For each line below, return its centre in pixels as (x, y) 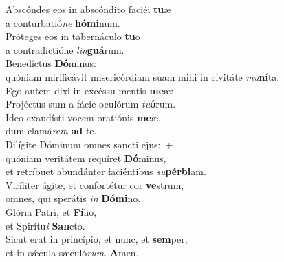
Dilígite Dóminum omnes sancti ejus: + (89, 144)
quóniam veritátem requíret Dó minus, (86, 158)
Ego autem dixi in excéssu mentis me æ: (90, 90)
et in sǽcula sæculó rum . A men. (72, 252)
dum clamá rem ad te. (51, 131)
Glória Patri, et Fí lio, (51, 211)
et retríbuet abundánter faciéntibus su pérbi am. (106, 171)
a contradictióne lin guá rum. (65, 49)
